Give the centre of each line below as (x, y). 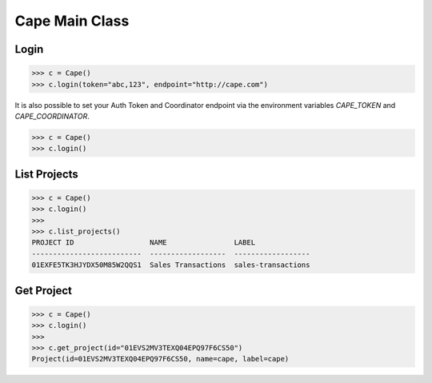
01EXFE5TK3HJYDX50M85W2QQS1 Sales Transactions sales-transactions (171, 265)
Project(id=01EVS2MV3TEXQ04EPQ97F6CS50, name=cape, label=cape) (160, 359)
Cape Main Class (72, 21)
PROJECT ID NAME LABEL (144, 243)
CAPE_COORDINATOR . (52, 116)
